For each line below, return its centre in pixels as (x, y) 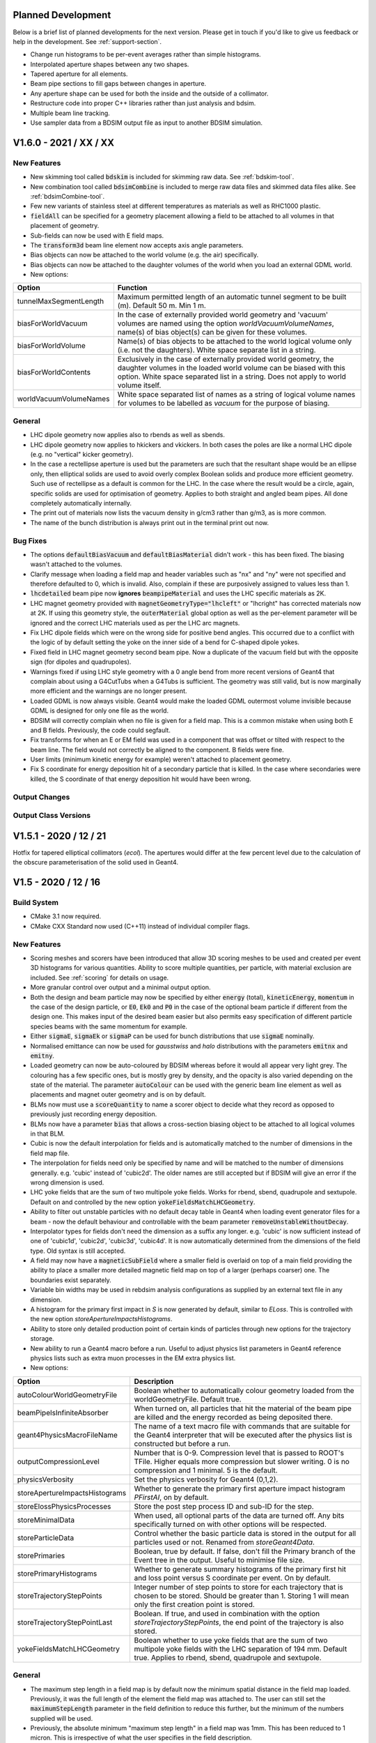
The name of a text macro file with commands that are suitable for (242, 1426)
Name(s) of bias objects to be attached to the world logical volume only (235, 342)
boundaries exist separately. (71, 1280)
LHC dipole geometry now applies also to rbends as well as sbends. (128, 435)
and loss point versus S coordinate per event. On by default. (232, 1578)
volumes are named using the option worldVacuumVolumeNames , (226, 324)
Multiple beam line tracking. (70, 113)
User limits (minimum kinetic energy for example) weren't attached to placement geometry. (161, 759)
